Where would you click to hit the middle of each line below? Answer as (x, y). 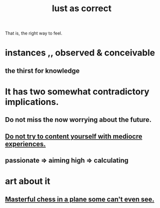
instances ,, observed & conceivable (80, 53)
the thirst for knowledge (43, 71)
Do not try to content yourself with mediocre (74, 136)
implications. (32, 102)
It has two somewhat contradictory (77, 92)
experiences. (26, 144)
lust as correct (82, 9)
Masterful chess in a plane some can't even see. (80, 199)
